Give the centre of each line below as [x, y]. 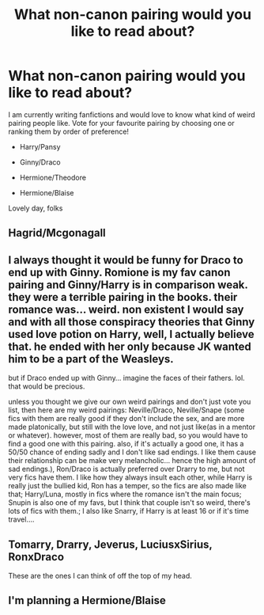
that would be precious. [47, 386]
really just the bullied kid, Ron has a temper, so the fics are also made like [128, 486]
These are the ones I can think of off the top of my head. [100, 575]
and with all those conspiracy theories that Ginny [132, 322]
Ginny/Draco [40, 162]
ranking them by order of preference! [68, 131]
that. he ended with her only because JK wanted [130, 346]
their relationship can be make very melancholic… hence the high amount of [132, 461]
